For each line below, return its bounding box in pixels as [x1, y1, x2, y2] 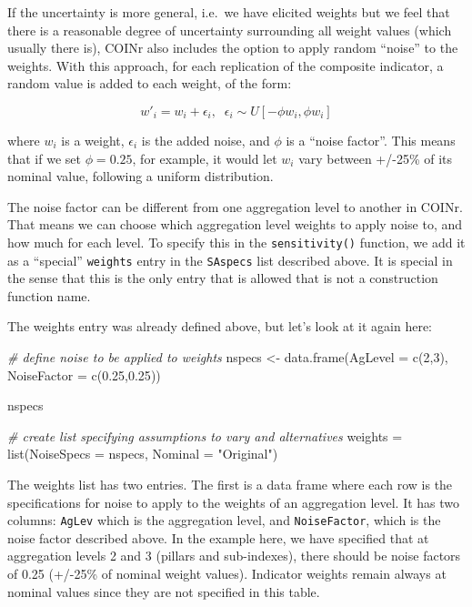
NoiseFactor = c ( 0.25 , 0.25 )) [7, 365, 161, 384]
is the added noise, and [141, 130, 270, 149]
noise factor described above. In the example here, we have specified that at [7, 528, 429, 547]
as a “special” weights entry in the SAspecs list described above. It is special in [7, 250, 453, 269]
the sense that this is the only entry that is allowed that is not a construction [7, 268, 438, 288]
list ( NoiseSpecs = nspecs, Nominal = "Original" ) [7, 444, 278, 463]
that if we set [7, 148, 81, 167]
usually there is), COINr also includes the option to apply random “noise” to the [7, 38, 458, 57]
